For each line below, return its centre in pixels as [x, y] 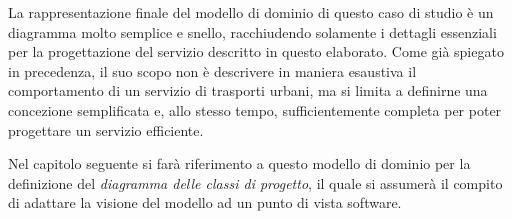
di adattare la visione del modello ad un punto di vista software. [205, 202]
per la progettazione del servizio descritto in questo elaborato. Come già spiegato [256, 51]
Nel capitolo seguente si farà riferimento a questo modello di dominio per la [239, 163]
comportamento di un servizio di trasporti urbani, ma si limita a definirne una [248, 90]
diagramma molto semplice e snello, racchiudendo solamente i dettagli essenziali [252, 31]
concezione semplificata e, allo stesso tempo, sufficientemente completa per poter [255, 109]
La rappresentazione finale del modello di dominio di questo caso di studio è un [251, 12]
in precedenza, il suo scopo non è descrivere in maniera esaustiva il [212, 70]
